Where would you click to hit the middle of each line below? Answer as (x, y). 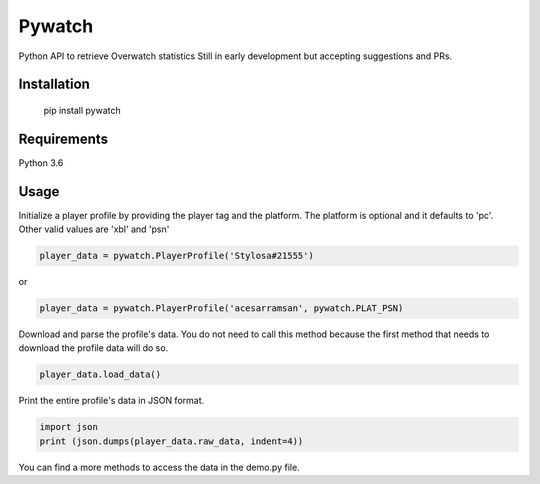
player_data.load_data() (100, 374)
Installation (54, 84)
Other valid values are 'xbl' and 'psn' (94, 229)
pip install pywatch (82, 110)
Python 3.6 (41, 162)
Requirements (63, 138)
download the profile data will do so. (93, 348)
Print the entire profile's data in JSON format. (111, 401)
